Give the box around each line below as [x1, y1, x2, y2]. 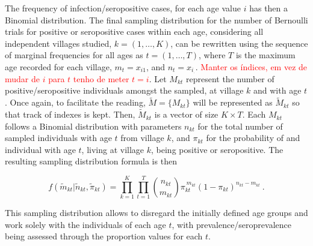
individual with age [5, 143, 76, 155]
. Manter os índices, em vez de [195, 60, 308, 73]
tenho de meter [73, 72, 129, 85]
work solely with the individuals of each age [5, 218, 166, 230]
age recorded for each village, [5, 60, 112, 73]
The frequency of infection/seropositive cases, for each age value [5, 2, 241, 14]
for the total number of [197, 119, 283, 132]
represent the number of [185, 72, 274, 85]
